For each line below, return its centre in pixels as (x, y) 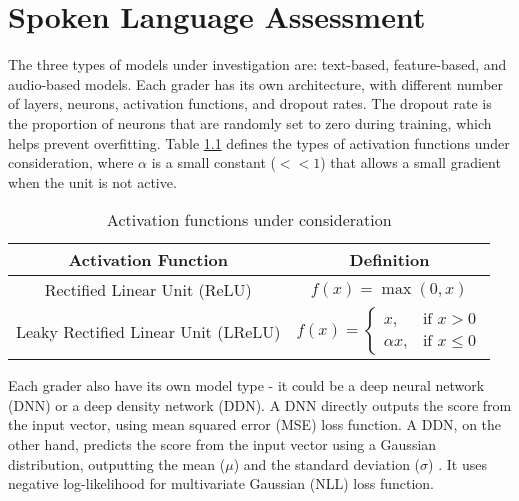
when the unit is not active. (92, 181)
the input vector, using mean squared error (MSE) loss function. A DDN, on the (255, 424)
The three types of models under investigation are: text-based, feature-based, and (257, 64)
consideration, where (71, 162)
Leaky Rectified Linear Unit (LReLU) (148, 331)
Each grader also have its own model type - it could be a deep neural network (246, 385)
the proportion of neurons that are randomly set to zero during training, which (250, 122)
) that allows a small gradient (410, 162)
